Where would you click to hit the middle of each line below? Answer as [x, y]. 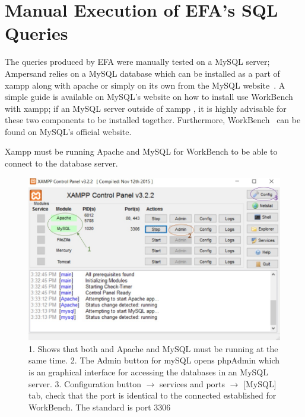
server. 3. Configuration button [85, 383]
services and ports [193, 383]
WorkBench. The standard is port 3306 [100, 407]
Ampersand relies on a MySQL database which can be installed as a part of [142, 73]
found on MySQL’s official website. [68, 131]
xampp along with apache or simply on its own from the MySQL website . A [145, 85]
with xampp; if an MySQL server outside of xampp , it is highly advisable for [146, 108]
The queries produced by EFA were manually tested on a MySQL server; [137, 62]
